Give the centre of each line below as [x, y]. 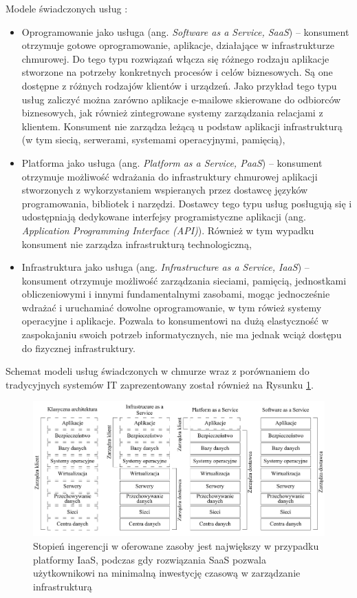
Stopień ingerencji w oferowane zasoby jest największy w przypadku [176, 546]
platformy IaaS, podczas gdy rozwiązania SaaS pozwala [150, 559]
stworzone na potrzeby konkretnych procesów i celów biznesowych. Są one [177, 72]
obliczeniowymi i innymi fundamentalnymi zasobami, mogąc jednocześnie [176, 294]
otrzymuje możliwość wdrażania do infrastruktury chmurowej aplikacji [170, 176]
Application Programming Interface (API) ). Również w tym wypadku [168, 230]
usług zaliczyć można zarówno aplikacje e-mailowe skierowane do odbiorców [181, 99]
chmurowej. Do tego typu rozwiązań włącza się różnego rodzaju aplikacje [175, 58]
